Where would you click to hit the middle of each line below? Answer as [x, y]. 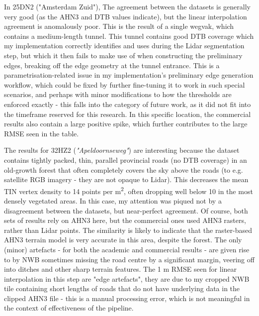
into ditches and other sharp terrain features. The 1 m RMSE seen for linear [121, 269]
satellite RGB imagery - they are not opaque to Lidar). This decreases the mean [126, 179]
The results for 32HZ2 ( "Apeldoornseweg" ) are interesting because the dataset [122, 150]
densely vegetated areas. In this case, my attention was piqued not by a [113, 200]
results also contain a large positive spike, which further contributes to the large [126, 124]
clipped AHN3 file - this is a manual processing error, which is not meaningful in [127, 298]
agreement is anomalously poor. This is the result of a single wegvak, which [119, 26]
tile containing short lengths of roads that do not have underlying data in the [122, 288]
